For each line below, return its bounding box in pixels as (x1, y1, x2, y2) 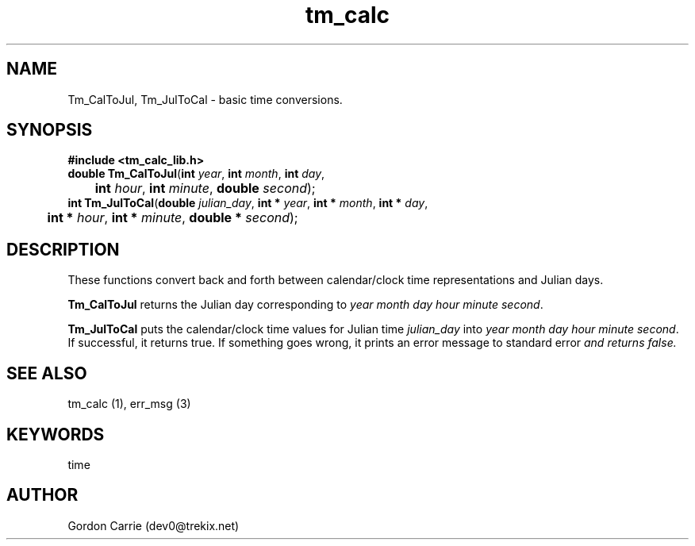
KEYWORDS (6, 424, 105, 444)
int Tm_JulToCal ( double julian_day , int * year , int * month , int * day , (67, 196, 428, 210)
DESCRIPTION (6, 239, 120, 260)
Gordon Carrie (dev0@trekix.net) (67, 518, 240, 533)
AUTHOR (6, 485, 79, 506)
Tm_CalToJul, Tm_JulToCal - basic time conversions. (67, 92, 343, 106)
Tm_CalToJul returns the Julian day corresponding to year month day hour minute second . (67, 298, 543, 312)
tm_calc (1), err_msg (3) (67, 397, 191, 411)
